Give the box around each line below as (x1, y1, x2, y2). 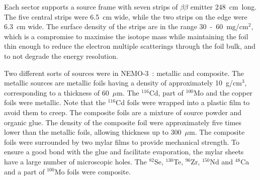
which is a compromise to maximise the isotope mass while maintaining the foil (4, 31, 248, 41)
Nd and (210, 156, 233, 166)
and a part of (4, 166, 45, 176)
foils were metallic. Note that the (4, 97, 106, 108)
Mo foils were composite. (54, 166, 131, 176)
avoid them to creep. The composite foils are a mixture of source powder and (4, 107, 242, 117)
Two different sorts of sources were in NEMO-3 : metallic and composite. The (4, 67, 244, 78)
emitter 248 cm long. (190, 2, 257, 12)
